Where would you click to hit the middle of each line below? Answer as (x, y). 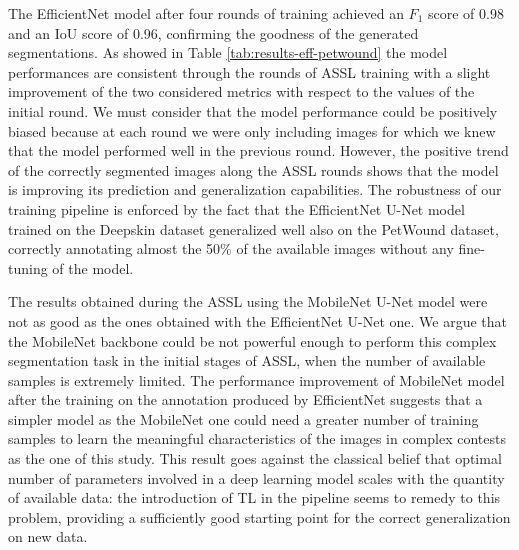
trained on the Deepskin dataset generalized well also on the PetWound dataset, (253, 228)
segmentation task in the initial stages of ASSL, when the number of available (247, 360)
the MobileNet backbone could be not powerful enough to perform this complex (252, 340)
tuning (28, 267)
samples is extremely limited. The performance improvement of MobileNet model (256, 379)
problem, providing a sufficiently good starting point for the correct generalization (259, 516)
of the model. (93, 267)
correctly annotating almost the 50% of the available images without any (231, 248)
